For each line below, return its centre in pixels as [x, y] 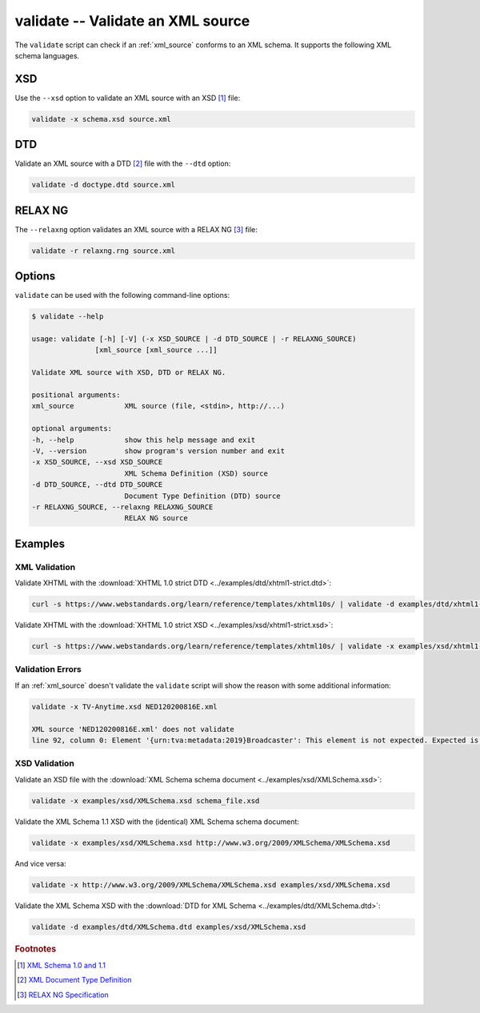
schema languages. [47, 55]
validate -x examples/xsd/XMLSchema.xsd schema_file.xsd [146, 800]
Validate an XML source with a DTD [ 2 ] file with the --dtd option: [123, 163]
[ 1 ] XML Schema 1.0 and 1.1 [61, 965]
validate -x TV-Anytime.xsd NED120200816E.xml [124, 706]
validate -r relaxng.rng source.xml [104, 251]
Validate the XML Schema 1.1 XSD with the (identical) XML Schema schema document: [157, 822]
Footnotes [36, 949]
